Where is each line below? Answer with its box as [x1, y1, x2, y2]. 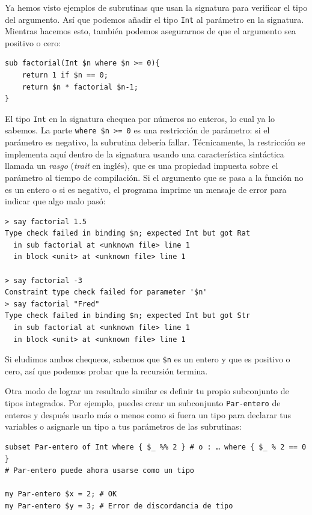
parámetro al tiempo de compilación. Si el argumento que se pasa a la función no [5, 171, 304, 183]
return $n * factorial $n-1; [22, 82, 138, 91]
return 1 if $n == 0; [22, 71, 108, 80]
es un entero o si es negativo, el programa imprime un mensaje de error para [5, 183, 287, 195]
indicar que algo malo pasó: [5, 195, 106, 207]
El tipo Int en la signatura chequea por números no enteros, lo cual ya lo [5, 112, 275, 124]
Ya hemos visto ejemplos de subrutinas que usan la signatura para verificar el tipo [5, 1, 308, 13]
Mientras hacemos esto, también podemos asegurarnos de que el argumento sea [5, 25, 296, 37]
